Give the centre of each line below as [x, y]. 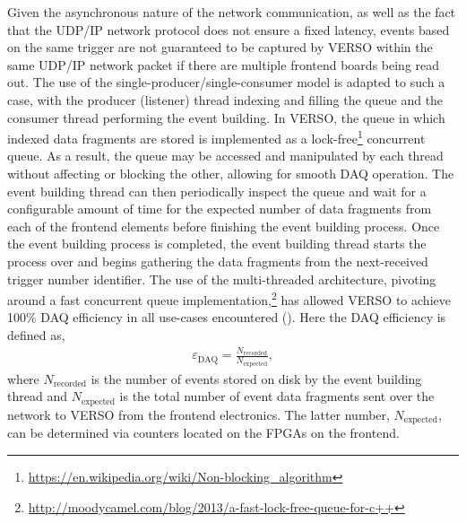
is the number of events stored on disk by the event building [256, 378]
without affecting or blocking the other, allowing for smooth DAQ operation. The [231, 173]
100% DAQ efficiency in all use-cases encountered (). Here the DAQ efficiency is [227, 317]
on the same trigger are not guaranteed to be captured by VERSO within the [220, 47]
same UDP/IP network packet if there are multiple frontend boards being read [224, 64]
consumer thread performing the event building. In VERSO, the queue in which [226, 117]
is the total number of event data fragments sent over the [277, 396]
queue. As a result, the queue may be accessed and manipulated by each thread [225, 156]
